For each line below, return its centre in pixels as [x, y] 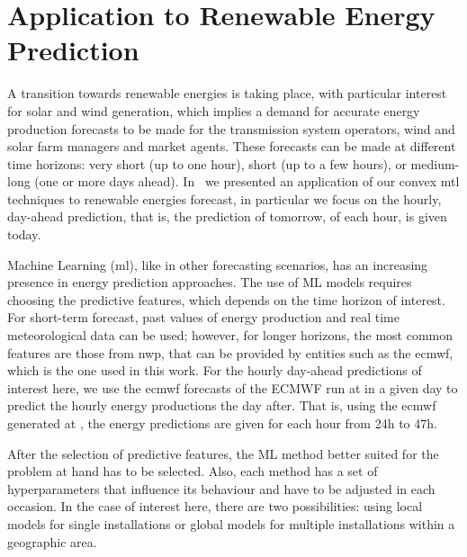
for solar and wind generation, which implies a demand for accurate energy [214, 110]
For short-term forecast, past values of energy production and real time [203, 317]
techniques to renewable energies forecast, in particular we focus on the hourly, [225, 198]
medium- [435, 163]
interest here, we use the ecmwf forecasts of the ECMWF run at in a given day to [233, 387]
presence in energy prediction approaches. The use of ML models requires [210, 282]
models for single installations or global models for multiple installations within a [231, 523]
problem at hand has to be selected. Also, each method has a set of [193, 471]
